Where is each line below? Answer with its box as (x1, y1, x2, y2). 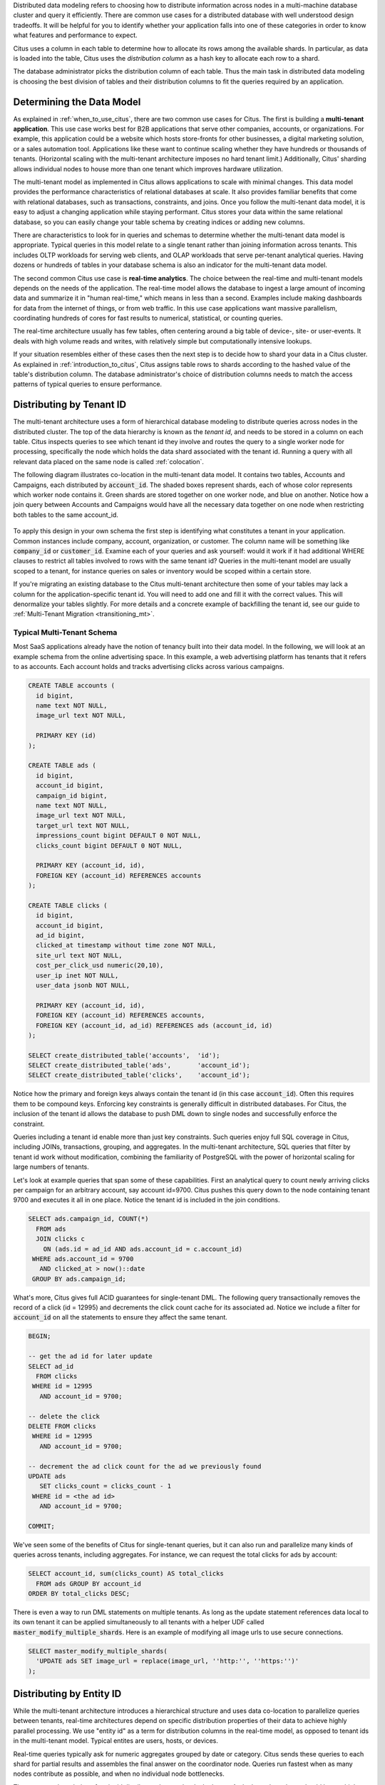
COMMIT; (28, 1522, 55, 1530)
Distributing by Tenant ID (13, 398, 127, 411)
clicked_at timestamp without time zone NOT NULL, (36, 941, 217, 950)
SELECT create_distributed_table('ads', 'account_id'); (28, 1061, 250, 1070)
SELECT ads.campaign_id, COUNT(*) (28, 1215, 149, 1223)
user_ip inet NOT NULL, (36, 971, 119, 980)
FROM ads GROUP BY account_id (36, 1579, 142, 1588)
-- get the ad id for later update (28, 1352, 153, 1360)
